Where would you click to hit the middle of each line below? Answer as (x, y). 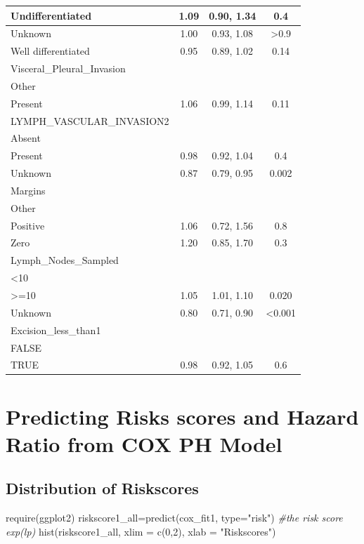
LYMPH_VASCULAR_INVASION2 (90, 120)
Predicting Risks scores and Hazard (182, 416)
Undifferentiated (51, 15)
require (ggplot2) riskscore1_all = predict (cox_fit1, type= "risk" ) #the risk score (174, 518)
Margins (28, 190)
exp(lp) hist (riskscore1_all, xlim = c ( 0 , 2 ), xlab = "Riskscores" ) (141, 531)
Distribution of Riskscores (102, 488)
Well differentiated (50, 51)
